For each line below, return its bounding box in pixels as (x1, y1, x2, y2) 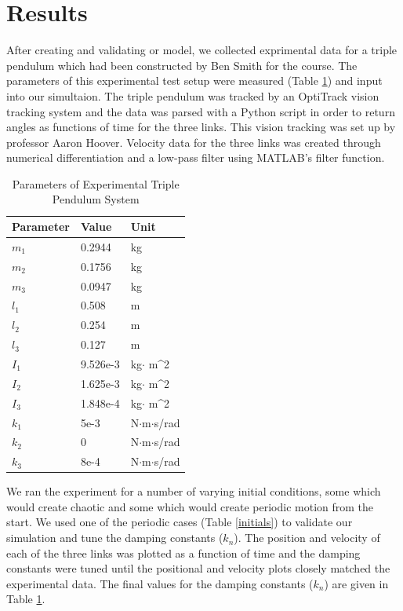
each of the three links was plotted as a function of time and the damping (6, 544, 361, 561)
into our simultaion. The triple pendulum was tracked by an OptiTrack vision (6, 87, 379, 104)
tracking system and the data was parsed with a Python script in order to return (6, 103, 395, 119)
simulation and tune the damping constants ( (6, 529, 223, 546)
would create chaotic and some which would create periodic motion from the (6, 498, 374, 514)
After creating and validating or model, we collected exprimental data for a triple (6, 42, 398, 58)
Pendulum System (52, 191, 140, 207)
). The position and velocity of (234, 529, 380, 546)
